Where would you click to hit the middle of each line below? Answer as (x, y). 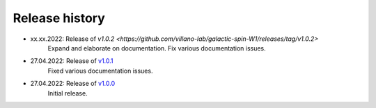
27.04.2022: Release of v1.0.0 (72, 84)
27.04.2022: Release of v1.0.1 (72, 61)
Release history (59, 18)
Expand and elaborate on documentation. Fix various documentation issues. (157, 48)
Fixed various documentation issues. (100, 71)
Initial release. (68, 93)
